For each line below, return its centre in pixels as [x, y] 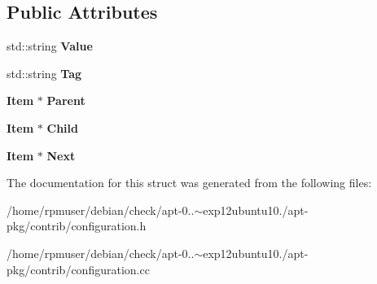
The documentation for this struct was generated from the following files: [189, 183]
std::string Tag [44, 73]
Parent [66, 100]
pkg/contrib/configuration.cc [78, 269]
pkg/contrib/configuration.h [77, 226]
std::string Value [50, 46]
